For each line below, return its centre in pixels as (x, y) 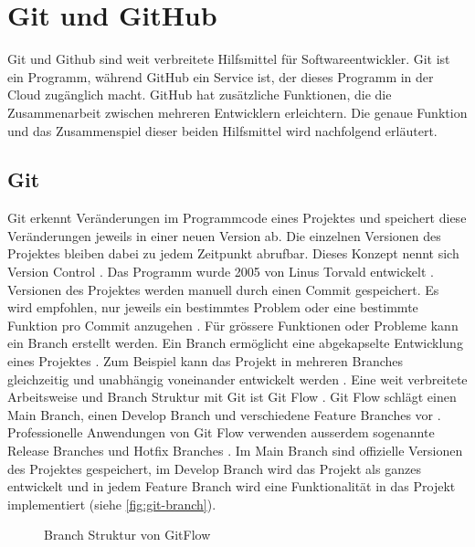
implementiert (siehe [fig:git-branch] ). (112, 504)
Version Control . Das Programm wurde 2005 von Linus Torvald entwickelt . (221, 272)
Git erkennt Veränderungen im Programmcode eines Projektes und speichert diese (237, 218)
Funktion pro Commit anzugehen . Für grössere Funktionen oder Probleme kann (233, 325)
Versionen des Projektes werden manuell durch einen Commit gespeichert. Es (223, 289)
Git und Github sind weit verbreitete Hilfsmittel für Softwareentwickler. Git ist (229, 59)
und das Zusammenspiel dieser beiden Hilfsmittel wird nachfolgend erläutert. (222, 130)
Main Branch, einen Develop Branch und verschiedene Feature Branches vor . (224, 414)
